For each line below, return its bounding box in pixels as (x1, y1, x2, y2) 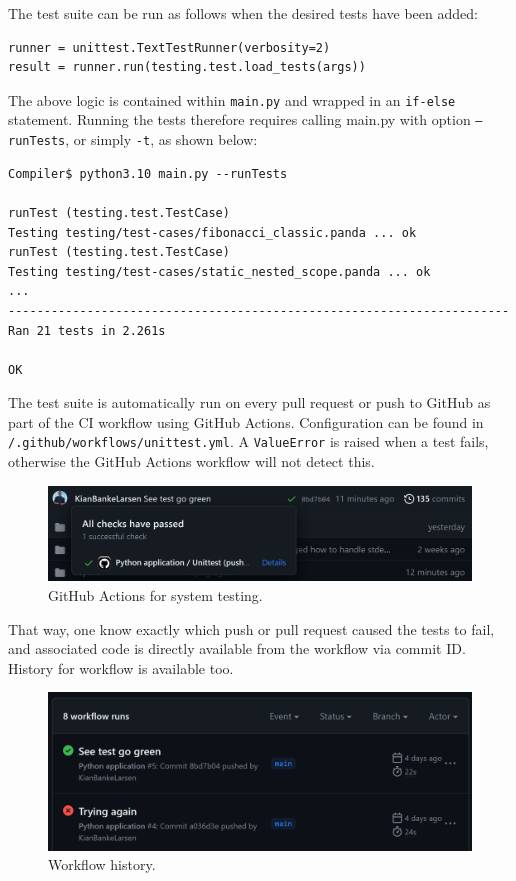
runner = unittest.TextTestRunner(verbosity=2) (8, 40, 331, 55)
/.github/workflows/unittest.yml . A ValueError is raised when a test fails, (8, 431, 489, 452)
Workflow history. (48, 854, 156, 875)
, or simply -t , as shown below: (65, 129, 258, 150)
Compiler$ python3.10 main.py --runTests (8, 166, 288, 181)
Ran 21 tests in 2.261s (8, 323, 166, 338)
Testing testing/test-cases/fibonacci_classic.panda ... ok (8, 225, 417, 240)
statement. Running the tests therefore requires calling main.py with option (8, 109, 471, 130)
